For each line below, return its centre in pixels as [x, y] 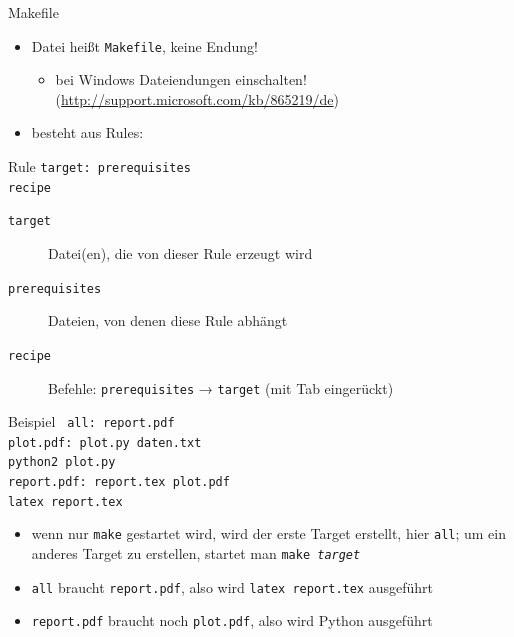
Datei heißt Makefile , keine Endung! [144, 45]
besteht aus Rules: [87, 132]
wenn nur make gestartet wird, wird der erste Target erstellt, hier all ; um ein [269, 533]
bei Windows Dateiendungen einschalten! [181, 79]
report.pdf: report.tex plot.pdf [119, 482]
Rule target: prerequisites [99, 166]
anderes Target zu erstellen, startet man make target [196, 553]
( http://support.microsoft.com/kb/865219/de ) [197, 98]
